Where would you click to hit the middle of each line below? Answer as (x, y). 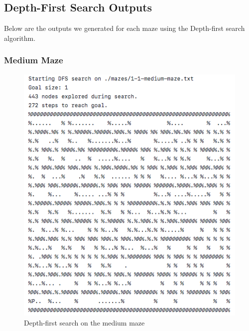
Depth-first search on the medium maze (84, 323)
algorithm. (20, 38)
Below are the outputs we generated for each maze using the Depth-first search (124, 28)
